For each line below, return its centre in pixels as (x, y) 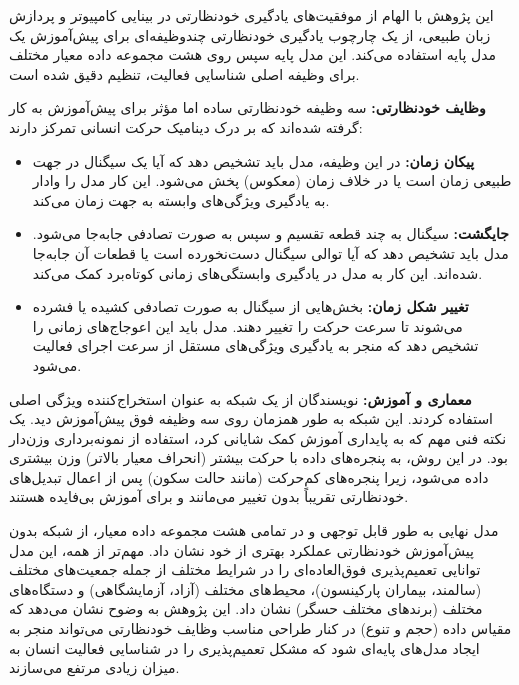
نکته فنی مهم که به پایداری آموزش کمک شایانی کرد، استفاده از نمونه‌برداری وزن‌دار (258, 437)
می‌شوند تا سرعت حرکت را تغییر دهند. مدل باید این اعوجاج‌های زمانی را (247, 325)
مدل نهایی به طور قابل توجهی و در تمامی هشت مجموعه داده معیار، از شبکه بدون (254, 530)
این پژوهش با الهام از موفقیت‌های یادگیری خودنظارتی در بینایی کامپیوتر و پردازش (251, 15)
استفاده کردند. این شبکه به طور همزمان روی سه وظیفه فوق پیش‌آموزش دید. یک (251, 418)
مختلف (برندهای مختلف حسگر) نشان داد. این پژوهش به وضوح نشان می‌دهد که (246, 608)
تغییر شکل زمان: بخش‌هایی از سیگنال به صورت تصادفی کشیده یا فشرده (250, 306)
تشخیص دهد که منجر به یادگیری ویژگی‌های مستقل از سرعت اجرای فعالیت (255, 345)
